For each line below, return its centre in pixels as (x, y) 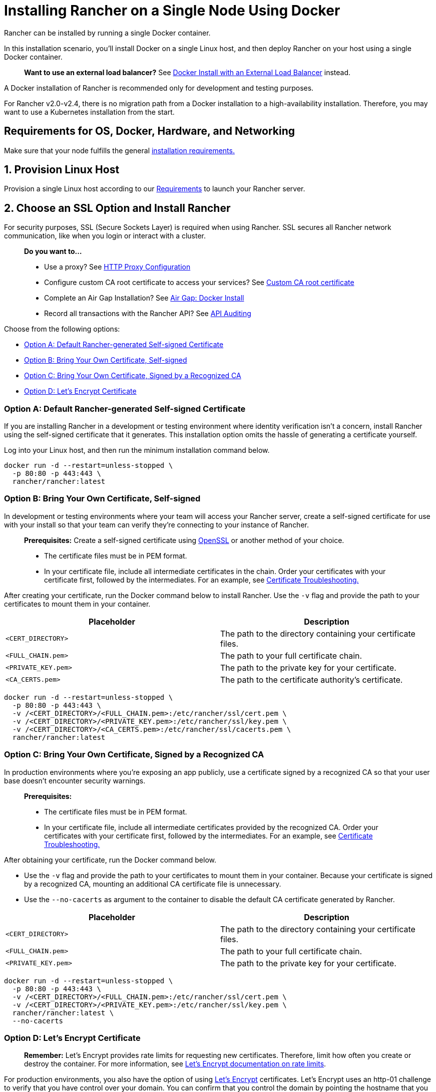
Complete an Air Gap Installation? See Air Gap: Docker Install (144, 298)
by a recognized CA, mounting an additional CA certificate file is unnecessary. (153, 884)
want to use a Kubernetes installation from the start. (89, 112)
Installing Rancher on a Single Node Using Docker (172, 11)
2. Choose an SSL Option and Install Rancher (117, 208)
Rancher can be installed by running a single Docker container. (107, 33)
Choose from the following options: (62, 329)
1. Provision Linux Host (62, 170)
